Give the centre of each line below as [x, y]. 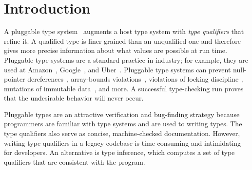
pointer [15, 79]
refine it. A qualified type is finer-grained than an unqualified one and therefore [123, 41]
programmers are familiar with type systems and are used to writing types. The [123, 124]
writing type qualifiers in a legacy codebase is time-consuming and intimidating [123, 143]
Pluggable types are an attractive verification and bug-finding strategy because [122, 114]
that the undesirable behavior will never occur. [74, 98]
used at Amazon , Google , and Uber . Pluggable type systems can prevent [117, 69]
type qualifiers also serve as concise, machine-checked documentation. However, [122, 133]
